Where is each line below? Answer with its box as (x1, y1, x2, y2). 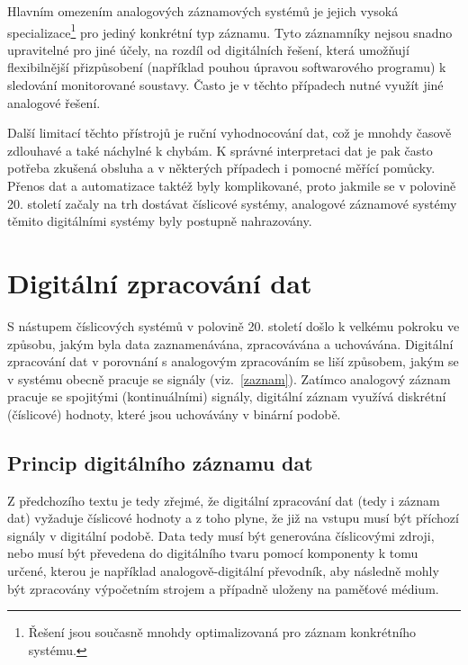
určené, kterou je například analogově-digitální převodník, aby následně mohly (7, 562, 439, 580)
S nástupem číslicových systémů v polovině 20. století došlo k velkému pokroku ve (7, 316, 460, 335)
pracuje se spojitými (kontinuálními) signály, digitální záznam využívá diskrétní (7, 387, 446, 406)
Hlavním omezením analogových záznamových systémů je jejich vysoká (7, 2, 399, 20)
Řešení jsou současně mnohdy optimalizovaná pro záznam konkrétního (28, 623, 417, 642)
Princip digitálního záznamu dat (7, 448, 313, 476)
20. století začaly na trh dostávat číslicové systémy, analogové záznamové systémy (7, 193, 457, 212)
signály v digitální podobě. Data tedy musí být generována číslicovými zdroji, (7, 526, 435, 544)
